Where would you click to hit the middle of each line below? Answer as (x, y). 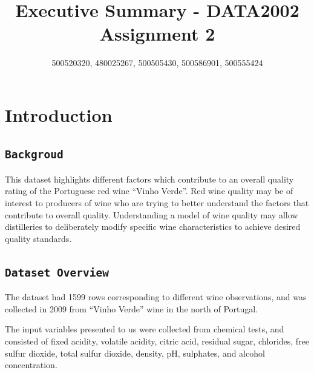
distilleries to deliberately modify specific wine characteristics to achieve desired (153, 227)
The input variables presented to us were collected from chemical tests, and (145, 329)
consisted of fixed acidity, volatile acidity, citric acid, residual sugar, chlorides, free (157, 341)
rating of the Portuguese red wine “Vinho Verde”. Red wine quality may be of (149, 191)
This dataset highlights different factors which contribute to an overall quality (149, 179)
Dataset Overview (57, 272)
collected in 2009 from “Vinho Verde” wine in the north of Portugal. (132, 308)
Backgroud (34, 155)
